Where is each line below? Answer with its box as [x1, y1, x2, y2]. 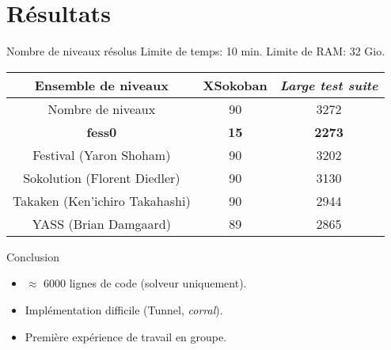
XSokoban [203, 75, 268, 94]
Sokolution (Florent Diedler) [23, 168, 180, 187]
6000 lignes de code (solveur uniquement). [44, 275, 247, 291]
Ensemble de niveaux [34, 75, 169, 94]
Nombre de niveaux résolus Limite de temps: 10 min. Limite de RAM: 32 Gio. [6, 43, 385, 59]
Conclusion [6, 248, 59, 264]
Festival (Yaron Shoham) [32, 145, 171, 164]
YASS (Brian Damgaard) [32, 214, 171, 233]
